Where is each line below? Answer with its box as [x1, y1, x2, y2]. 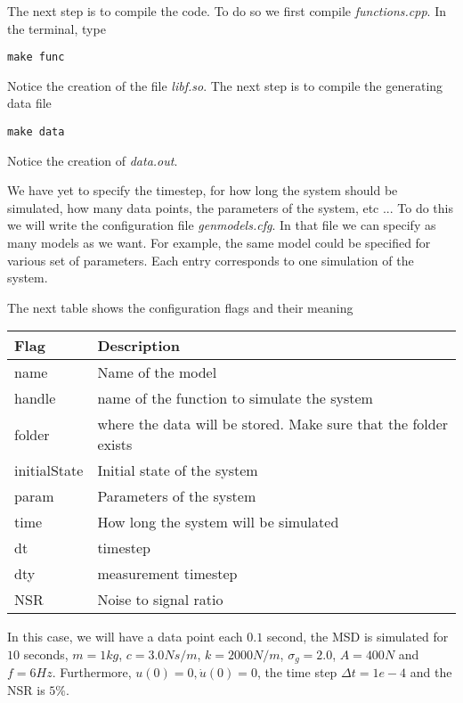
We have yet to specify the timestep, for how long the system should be [7, 181, 398, 200]
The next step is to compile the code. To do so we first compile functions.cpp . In [7, 2, 446, 20]
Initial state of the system [97, 460, 258, 481]
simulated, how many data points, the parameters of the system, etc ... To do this [7, 198, 454, 217]
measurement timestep [97, 563, 238, 584]
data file [7, 94, 52, 112]
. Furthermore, [52, 663, 132, 682]
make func [7, 51, 65, 64]
